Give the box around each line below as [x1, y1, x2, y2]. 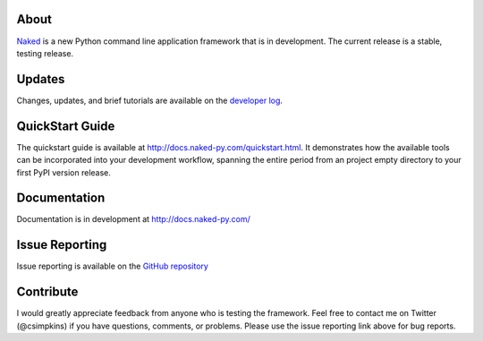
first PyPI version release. [16, 166, 112, 178]
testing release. [16, 47, 74, 58]
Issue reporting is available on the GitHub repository [16, 260, 209, 272]
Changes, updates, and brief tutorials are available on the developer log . [16, 95, 284, 106]
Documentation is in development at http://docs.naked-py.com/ [16, 214, 250, 225]
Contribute [16, 285, 79, 300]
